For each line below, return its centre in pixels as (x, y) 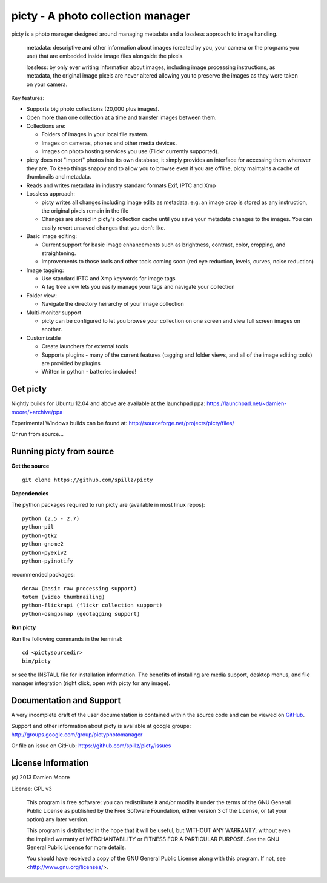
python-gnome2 (43, 544)
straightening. (59, 253)
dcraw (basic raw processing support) (80, 588)
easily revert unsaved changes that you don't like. (104, 228)
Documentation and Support (66, 700)
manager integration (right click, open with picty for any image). (91, 683)
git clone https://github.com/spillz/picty (88, 480)
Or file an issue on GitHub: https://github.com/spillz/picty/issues (91, 746)
